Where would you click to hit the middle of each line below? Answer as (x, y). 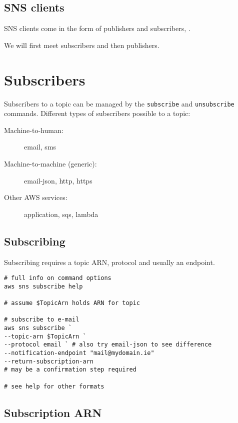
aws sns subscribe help (43, 286)
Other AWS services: (36, 197)
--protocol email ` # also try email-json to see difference (108, 345)
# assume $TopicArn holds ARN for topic (72, 303)
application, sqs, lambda (61, 214)
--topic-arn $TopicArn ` (45, 336)
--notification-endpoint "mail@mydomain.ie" (79, 353)
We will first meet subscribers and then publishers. (82, 45)
